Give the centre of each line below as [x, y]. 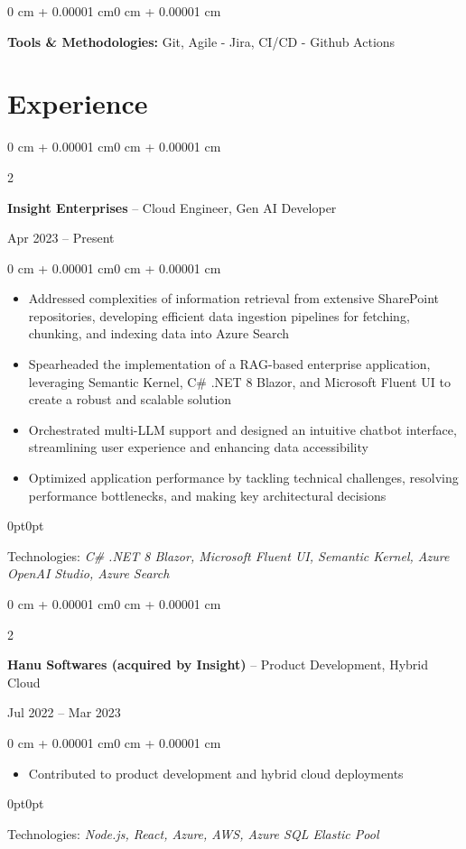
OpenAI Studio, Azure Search [89, 573]
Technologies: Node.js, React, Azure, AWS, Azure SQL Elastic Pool [193, 833]
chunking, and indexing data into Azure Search [159, 333]
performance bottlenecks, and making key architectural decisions [207, 495]
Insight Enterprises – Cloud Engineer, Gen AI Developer [172, 207]
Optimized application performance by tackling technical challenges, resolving [243, 478]
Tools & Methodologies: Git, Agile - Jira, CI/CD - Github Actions [201, 41]
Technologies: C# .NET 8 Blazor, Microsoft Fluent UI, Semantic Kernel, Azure [228, 555]
